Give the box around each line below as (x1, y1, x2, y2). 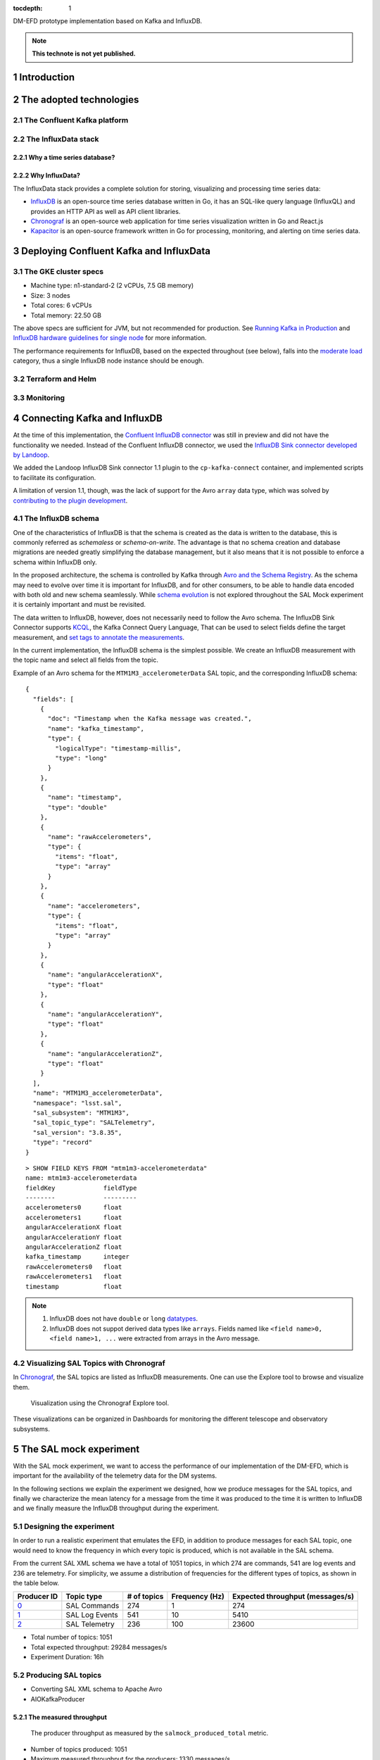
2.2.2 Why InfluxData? (13, 171, 81, 180)
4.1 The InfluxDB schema (13, 514, 100, 524)
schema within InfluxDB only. (13, 558, 98, 566)
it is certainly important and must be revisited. (13, 601, 146, 609)
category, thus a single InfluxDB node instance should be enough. (13, 356, 204, 365)
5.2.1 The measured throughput (13, 1713, 107, 1721)
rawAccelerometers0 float (25, 1262, 122, 1271)
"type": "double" (47, 803, 108, 811)
